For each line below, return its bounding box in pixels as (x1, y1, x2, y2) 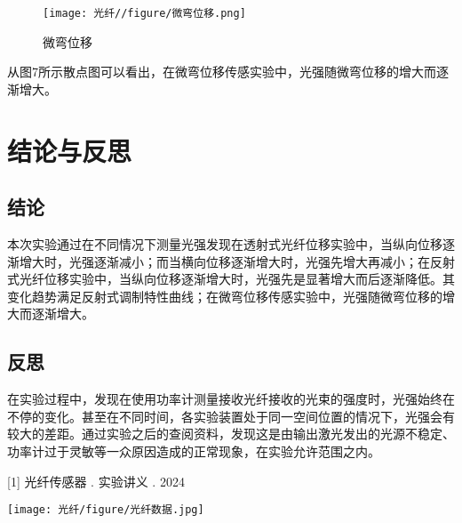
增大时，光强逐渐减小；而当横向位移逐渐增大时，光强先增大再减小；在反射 (19, 252, 455, 270)
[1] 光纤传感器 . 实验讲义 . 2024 (7, 471, 185, 490)
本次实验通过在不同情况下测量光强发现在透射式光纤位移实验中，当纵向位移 (7, 235, 442, 253)
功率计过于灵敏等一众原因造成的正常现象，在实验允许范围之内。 (7, 441, 380, 460)
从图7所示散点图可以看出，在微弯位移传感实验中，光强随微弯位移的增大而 (7, 62, 436, 81)
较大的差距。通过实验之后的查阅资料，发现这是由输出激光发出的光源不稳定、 (7, 424, 455, 443)
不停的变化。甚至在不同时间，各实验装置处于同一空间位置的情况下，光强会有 (7, 406, 455, 425)
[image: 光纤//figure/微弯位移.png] (43, 7, 246, 20)
